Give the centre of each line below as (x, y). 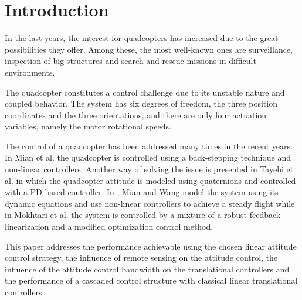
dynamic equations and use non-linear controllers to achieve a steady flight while (150, 203)
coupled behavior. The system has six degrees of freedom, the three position (141, 103)
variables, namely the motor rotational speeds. (88, 126)
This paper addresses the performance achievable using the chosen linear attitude (151, 246)
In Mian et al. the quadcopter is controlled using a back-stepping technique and (148, 157)
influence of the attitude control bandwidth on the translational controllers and (147, 269)
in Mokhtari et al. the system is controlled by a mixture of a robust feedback (143, 215)
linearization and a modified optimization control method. (109, 226)
